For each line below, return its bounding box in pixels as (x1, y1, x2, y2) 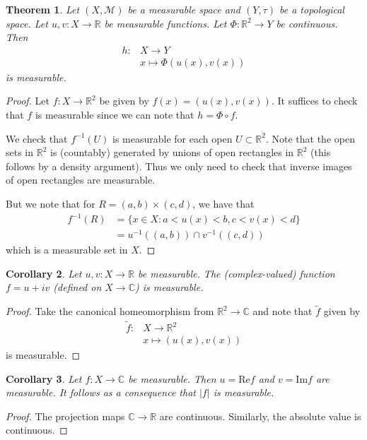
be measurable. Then (128, 371, 216, 386)
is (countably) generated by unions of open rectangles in (50, 145, 294, 160)
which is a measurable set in (6, 242, 128, 257)
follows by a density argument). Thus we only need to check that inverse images (6, 158, 352, 173)
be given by (99, 93, 149, 108)
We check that (6, 131, 68, 145)
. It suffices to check (271, 93, 358, 108)
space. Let (6, 16, 48, 30)
